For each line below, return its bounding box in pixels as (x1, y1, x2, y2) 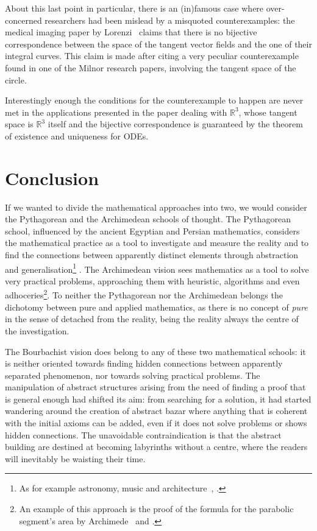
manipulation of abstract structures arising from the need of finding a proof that (5, 381, 306, 393)
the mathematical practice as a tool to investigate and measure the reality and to (5, 236, 309, 249)
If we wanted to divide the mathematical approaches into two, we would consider (5, 200, 307, 213)
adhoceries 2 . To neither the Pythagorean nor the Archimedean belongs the (5, 287, 283, 301)
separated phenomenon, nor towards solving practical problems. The (5, 368, 260, 381)
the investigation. (5, 324, 69, 337)
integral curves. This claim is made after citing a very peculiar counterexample (5, 49, 299, 62)
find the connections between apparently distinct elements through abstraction (5, 248, 299, 261)
